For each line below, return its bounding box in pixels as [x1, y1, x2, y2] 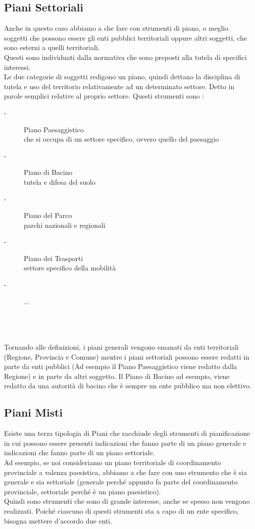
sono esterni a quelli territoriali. [4, 42, 100, 53]
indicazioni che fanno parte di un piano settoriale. [4, 447, 155, 458]
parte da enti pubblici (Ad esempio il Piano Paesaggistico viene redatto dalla [4, 361, 237, 371]
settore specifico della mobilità [24, 263, 116, 273]
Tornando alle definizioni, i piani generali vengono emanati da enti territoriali [4, 342, 239, 352]
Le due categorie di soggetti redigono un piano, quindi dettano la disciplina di [4, 71, 240, 82]
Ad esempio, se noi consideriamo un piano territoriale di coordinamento [4, 457, 221, 467]
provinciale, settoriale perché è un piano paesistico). [4, 486, 161, 496]
